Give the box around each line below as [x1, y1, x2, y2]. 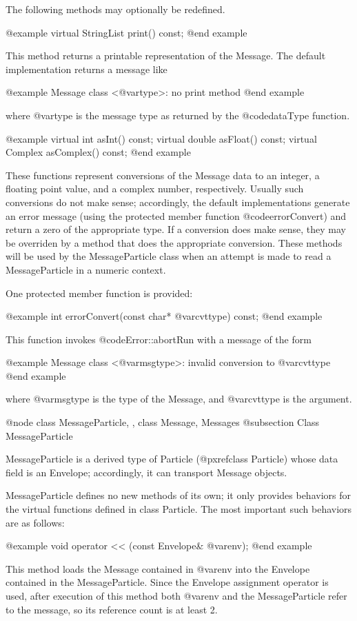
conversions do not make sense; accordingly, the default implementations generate [6, 194, 350, 209]
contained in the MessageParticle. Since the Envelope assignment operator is [6, 575, 329, 589]
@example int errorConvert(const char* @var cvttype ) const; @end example [6, 309, 323, 323]
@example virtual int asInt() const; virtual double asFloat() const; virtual [6, 131, 317, 145]
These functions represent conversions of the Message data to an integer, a [6, 167, 320, 182]
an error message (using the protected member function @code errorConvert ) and [6, 208, 347, 223]
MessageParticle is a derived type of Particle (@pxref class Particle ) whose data [6, 451, 338, 466]
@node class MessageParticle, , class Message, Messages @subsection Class [6, 415, 320, 429]
